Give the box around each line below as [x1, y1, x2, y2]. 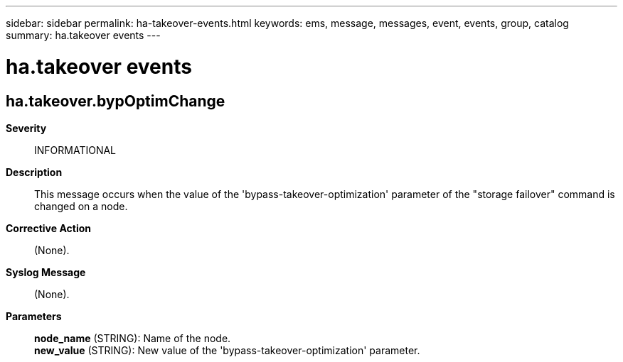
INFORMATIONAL [34, 143, 117, 156]
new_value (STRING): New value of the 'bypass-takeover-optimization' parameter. [34, 344, 420, 356]
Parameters [6, 309, 62, 322]
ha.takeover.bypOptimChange [6, 92, 225, 110]
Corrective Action [6, 221, 91, 234]
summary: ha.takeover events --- [6, 29, 161, 41]
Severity [6, 121, 47, 134]
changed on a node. [34, 199, 128, 212]
